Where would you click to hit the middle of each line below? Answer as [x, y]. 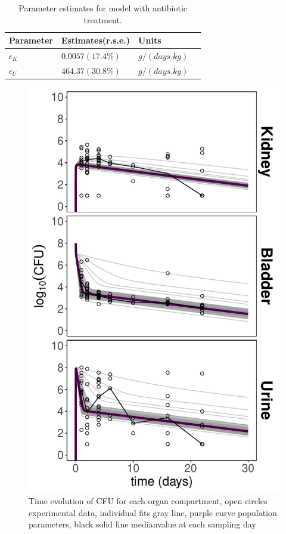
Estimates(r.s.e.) [96, 40]
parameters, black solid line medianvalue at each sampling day [142, 524]
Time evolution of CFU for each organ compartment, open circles [148, 500]
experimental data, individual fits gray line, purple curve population [153, 512]
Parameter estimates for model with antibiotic [103, 8]
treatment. [103, 19]
